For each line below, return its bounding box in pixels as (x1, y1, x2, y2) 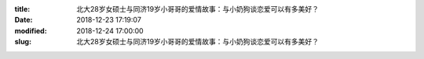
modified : (14, 26, 47, 35)
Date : (14, 16, 33, 25)
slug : (14, 37, 31, 47)
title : (14, 5, 31, 13)
